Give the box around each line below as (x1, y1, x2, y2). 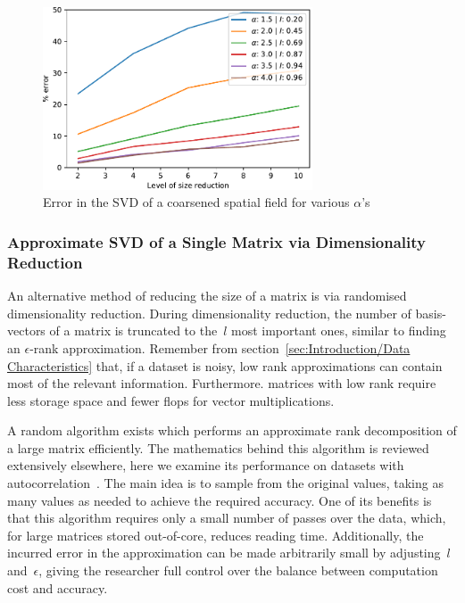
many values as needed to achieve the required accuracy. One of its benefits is (7, 491, 432, 509)
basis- (415, 303, 446, 322)
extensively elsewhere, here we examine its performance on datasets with (7, 456, 404, 475)
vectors (7, 321, 46, 340)
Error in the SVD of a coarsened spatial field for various (43, 193, 350, 211)
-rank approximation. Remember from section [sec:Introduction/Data (29, 338, 411, 357)
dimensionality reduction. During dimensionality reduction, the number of (7, 303, 411, 322)
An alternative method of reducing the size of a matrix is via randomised (7, 286, 407, 305)
